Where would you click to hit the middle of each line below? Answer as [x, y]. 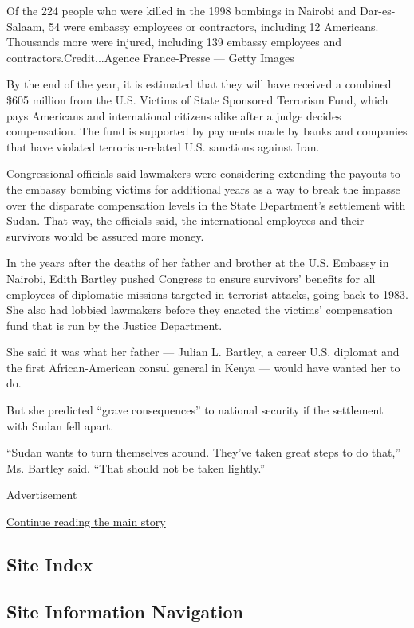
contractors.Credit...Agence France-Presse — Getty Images [150, 57]
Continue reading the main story [86, 522]
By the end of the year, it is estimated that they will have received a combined [199, 84]
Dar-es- [378, 10]
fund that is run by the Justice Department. [114, 325]
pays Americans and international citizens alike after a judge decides [174, 115]
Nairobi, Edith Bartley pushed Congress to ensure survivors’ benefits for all [191, 278]
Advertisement [42, 495]
